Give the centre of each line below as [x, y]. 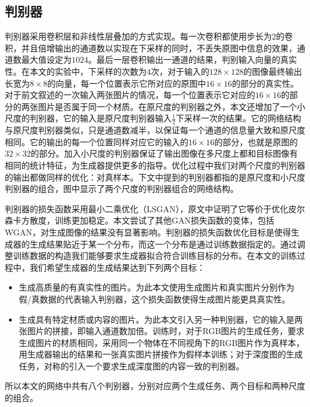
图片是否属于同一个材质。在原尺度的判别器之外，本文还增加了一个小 [171, 106]
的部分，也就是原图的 [256, 141]
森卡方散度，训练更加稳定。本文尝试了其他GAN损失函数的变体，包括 [139, 220]
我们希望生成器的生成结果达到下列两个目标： [117, 267]
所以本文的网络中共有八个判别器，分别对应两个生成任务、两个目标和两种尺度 [155, 386]
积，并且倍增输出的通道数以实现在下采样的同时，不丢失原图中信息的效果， [151, 48]
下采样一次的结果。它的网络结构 [238, 118]
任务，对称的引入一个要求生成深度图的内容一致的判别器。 [131, 365]
